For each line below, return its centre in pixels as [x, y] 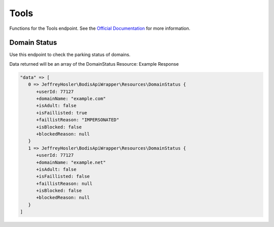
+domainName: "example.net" [71, 162]
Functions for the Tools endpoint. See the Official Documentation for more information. [100, 28]
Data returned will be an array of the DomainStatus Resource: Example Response [94, 64]
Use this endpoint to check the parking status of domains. [70, 55]
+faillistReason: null [64, 184]
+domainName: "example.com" [71, 99]
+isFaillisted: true [62, 113]
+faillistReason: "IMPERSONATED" [78, 120]
